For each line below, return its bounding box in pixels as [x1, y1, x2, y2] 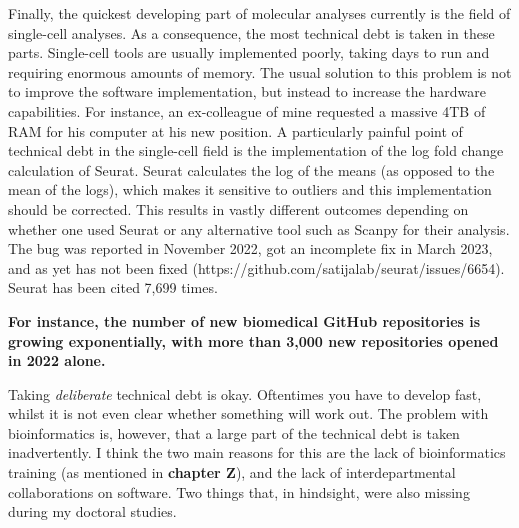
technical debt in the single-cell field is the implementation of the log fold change [8, 140, 504, 161]
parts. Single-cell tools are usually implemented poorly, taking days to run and [8, 42, 490, 63]
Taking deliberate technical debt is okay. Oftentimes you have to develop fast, [8, 383, 482, 404]
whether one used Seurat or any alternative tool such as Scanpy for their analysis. [8, 218, 510, 239]
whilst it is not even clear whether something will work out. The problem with [8, 403, 489, 424]
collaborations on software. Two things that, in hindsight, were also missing [8, 481, 470, 502]
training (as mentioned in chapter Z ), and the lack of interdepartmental [8, 462, 456, 483]
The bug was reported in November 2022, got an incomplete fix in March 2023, [8, 238, 493, 259]
